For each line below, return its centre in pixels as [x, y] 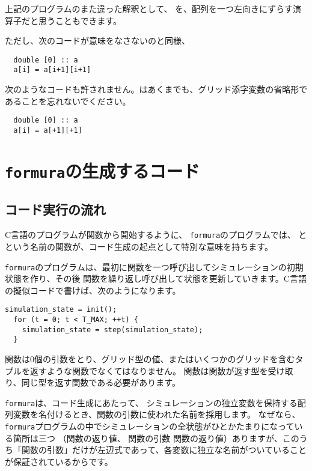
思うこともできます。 [80, 20]
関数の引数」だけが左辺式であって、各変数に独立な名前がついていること [164, 450]
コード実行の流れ [55, 209]
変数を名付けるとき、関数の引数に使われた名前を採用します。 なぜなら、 [157, 414]
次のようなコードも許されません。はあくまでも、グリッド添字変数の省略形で [156, 89]
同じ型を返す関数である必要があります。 [101, 382]
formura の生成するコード [102, 170]
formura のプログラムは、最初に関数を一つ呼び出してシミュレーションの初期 [154, 266]
